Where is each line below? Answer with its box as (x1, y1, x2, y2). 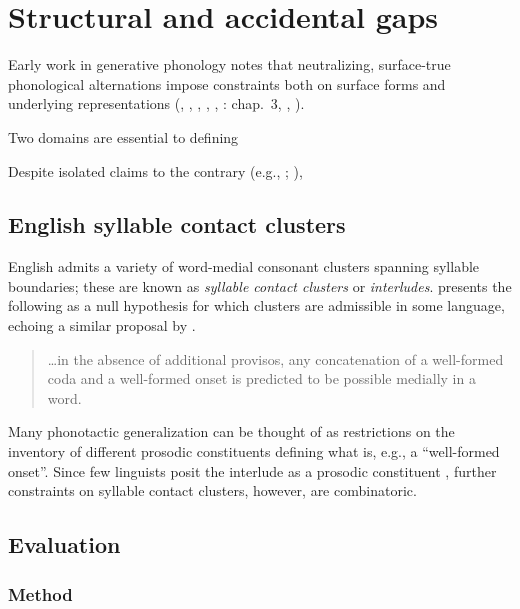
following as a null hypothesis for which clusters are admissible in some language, (8, 295, 505, 316)
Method (8, 581, 73, 606)
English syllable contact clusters (8, 209, 346, 240)
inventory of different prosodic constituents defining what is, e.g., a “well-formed (8, 441, 500, 462)
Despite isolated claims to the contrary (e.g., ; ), (8, 160, 303, 181)
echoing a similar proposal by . (8, 315, 196, 336)
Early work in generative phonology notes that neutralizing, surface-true (8, 54, 451, 75)
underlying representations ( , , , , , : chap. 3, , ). (8, 93, 305, 114)
